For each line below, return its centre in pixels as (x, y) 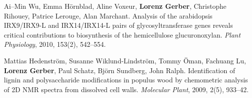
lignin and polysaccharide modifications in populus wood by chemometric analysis (126, 80)
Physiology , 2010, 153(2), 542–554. (55, 44)
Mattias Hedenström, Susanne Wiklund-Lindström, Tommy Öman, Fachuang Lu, (125, 60)
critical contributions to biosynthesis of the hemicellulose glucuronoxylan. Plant (122, 34)
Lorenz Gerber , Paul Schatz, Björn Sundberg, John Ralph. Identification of (120, 70)
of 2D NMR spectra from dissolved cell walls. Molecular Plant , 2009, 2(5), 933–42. (126, 89)
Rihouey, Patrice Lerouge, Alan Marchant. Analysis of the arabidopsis (108, 15)
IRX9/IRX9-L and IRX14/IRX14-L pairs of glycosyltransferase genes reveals (118, 25)
